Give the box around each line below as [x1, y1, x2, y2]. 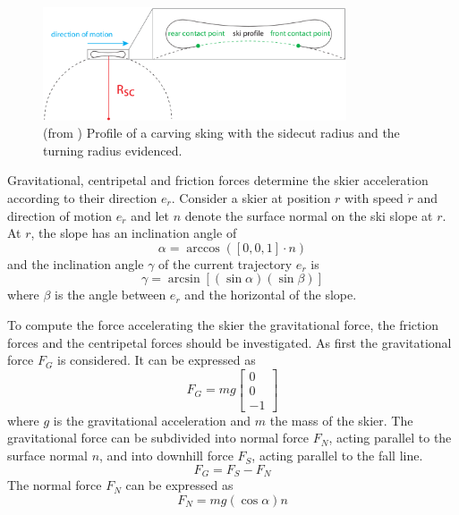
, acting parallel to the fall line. [251, 446, 423, 465]
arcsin [167, 273, 200, 286]
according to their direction [7, 189, 157, 207]
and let [131, 206, 169, 224]
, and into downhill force [99, 446, 234, 465]
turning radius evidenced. [43, 140, 183, 159]
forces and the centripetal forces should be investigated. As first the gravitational [7, 333, 452, 351]
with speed [344, 189, 404, 207]
